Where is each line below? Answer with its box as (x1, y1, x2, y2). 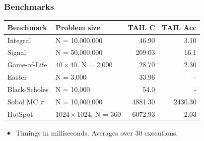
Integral (7, 35, 31, 45)
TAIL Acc (162, 22, 197, 32)
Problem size (55, 22, 101, 32)
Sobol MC (7, 96, 38, 106)
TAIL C (128, 22, 155, 32)
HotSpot (7, 108, 33, 119)
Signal (7, 47, 26, 57)
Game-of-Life (7, 59, 47, 70)
